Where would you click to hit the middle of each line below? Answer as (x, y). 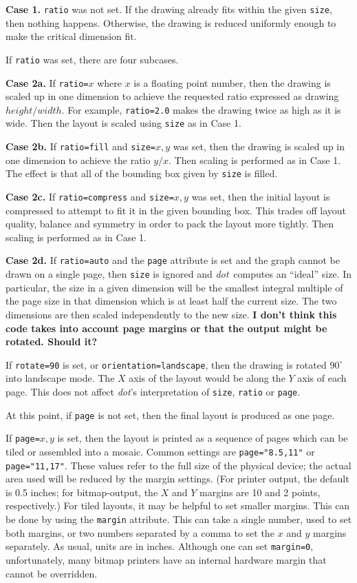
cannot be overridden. (52, 573)
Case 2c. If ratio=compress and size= (90, 196)
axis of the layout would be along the (207, 378)
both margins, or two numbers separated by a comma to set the (140, 532)
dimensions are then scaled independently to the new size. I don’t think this (171, 314)
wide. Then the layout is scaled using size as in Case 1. (123, 123)
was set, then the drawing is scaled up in (259, 146)
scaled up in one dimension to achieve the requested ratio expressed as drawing (172, 96)
